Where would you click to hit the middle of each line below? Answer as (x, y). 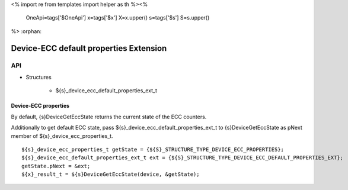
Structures (39, 77)
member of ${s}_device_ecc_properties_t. (62, 136)
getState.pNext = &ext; (56, 166)
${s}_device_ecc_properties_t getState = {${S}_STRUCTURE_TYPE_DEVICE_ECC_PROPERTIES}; (153, 149)
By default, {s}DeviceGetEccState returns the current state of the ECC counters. (109, 117)
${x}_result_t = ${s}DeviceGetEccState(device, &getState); (111, 174)
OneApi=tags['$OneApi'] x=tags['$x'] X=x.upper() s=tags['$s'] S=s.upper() (118, 18)
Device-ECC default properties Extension (89, 48)
